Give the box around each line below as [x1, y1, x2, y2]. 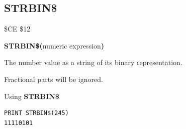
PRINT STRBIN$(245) [4, 109, 69, 117]
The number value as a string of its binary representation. [4, 57, 182, 67]
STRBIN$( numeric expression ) [4, 40, 105, 50]
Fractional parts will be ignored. [4, 73, 103, 84]
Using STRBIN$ [4, 90, 59, 101]
